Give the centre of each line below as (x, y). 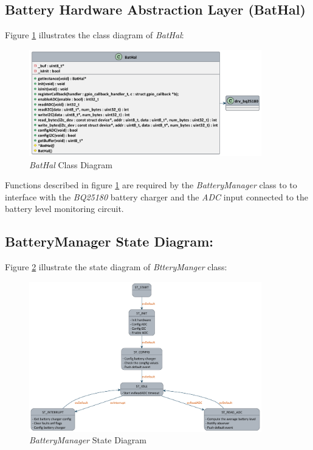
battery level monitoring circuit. (64, 209)
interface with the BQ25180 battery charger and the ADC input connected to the (156, 196)
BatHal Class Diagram (71, 164)
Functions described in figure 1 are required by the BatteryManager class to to (151, 185)
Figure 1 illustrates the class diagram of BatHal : (95, 35)
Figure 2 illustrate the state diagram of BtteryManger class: (116, 267)
